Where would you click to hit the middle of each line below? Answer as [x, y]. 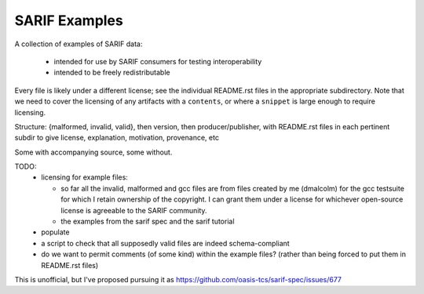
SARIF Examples [69, 20]
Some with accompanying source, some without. [93, 152]
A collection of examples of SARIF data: [79, 44]
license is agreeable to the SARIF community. [134, 210]
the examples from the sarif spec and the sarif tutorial [148, 221]
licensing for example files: [85, 177]
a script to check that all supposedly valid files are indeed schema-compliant [165, 243]
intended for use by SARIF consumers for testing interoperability [158, 61]
